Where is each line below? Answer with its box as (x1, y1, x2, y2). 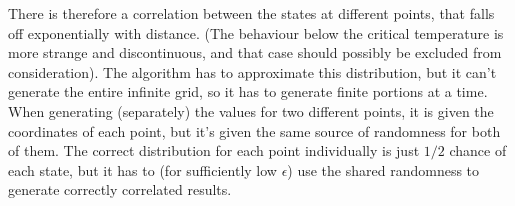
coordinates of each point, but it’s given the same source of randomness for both (8, 120, 501, 141)
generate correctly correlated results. (8, 179, 232, 200)
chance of (449, 140, 507, 161)
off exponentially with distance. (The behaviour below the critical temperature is (8, 22, 504, 43)
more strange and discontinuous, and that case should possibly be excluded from (8, 42, 502, 63)
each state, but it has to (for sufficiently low (8, 159, 277, 180)
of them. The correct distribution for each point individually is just (8, 140, 420, 161)
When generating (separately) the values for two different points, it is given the (8, 100, 494, 121)
